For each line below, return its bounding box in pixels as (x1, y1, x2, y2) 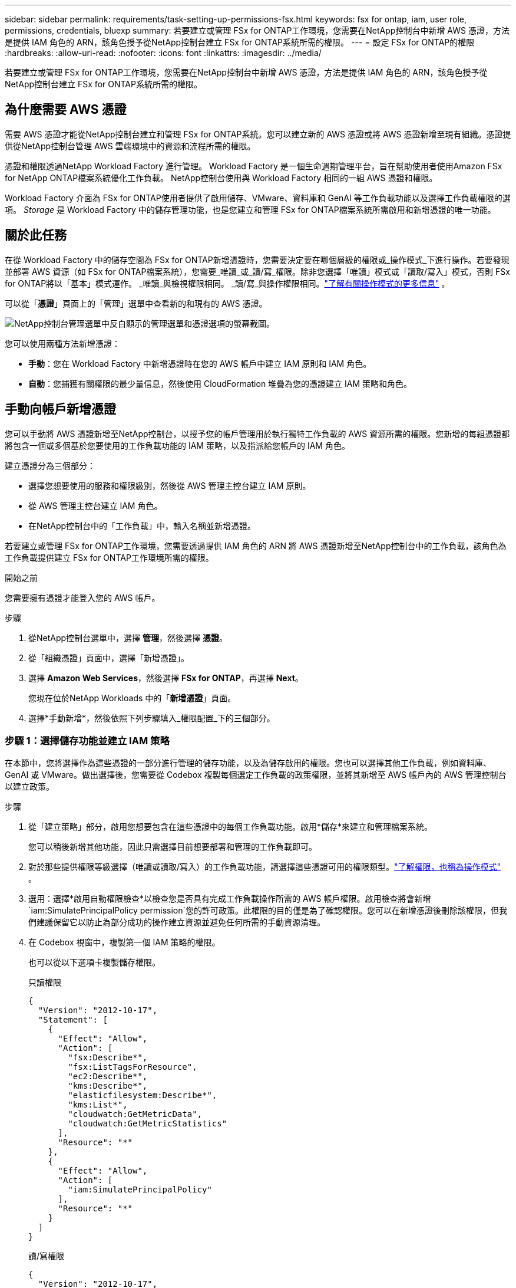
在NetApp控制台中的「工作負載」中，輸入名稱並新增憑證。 (28, 520, 256, 531)
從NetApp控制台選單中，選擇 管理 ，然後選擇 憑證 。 (28, 632, 227, 643)
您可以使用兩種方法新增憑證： (5, 338, 120, 349)
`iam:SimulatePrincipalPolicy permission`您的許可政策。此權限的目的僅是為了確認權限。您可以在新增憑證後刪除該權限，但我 (28, 905, 508, 916)
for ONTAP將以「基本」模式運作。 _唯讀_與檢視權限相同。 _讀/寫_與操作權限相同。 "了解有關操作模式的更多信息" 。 (5, 278, 450, 288)
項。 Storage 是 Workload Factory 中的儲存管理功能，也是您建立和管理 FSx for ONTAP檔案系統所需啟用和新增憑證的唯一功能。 (5, 204, 496, 215)
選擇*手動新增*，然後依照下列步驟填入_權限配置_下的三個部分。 (28, 712, 275, 723)
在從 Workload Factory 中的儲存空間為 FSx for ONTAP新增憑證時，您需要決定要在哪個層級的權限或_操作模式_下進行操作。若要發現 (5, 254, 510, 265)
